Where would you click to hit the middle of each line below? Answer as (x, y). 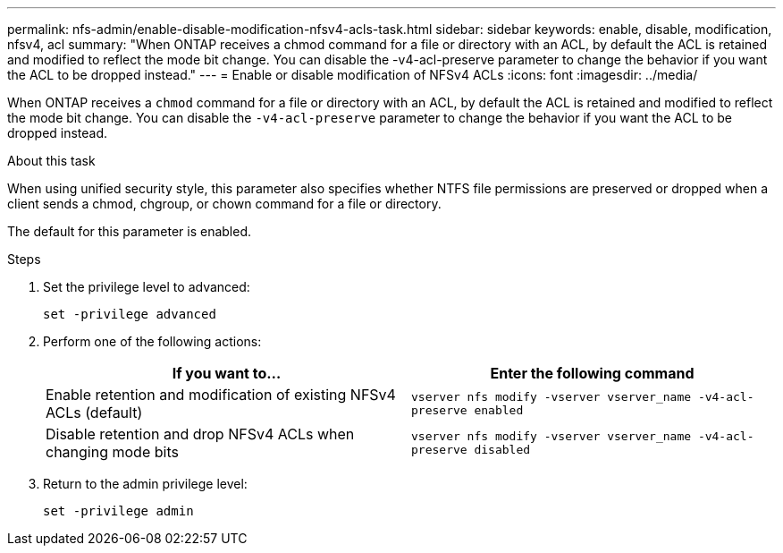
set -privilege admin (118, 511)
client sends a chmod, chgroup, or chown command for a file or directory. (224, 204)
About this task (51, 161)
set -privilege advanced (130, 314)
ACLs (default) (94, 413)
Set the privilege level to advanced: (147, 287)
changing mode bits (112, 452)
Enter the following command (592, 373)
